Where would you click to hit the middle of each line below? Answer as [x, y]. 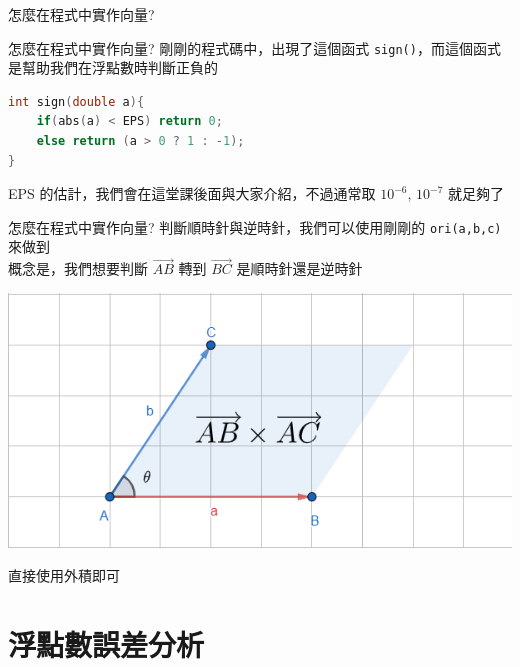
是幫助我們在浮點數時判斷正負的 [113, 67]
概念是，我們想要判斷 [78, 268]
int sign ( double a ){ [76, 101]
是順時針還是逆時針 [299, 268]
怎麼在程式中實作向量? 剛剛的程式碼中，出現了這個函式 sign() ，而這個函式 [254, 47]
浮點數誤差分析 [106, 644]
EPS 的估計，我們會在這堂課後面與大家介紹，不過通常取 [192, 193]
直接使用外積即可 [64, 575]
